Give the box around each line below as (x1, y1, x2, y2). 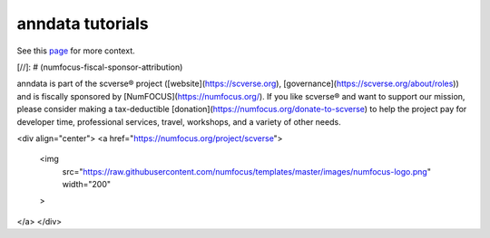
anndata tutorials (16, 14, 149, 33)
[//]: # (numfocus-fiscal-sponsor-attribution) (16, 62, 183, 72)
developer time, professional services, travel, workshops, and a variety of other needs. (16, 116, 341, 127)
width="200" (62, 179, 111, 190)
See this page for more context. (16, 45, 135, 56)
